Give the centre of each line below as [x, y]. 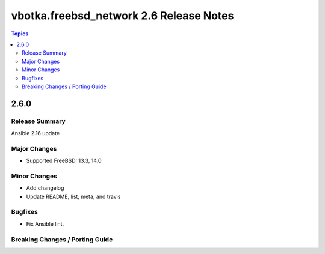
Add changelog [45, 188]
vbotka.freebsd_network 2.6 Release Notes [122, 16]
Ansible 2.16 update [36, 133]
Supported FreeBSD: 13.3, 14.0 [64, 161]
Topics [20, 34]
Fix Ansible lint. [45, 224]
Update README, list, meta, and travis [73, 196]
